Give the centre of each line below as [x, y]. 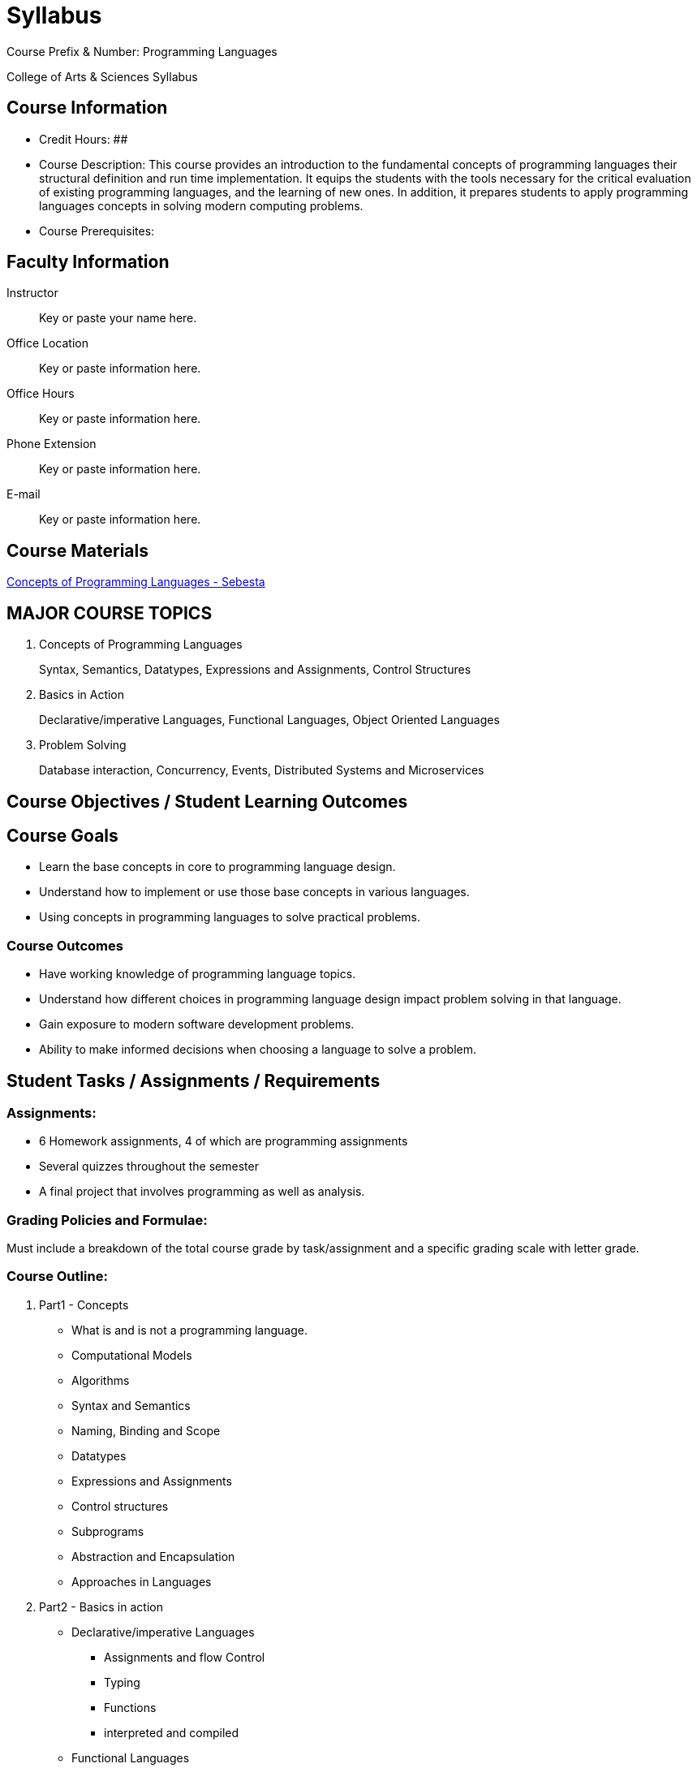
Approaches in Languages [142, 1581]
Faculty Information [88, 262]
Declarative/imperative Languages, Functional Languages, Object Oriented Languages [269, 720]
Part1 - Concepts [84, 1304]
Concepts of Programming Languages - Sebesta [136, 582]
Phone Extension [52, 444]
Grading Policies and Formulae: [107, 1220]
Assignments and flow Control [185, 1657]
